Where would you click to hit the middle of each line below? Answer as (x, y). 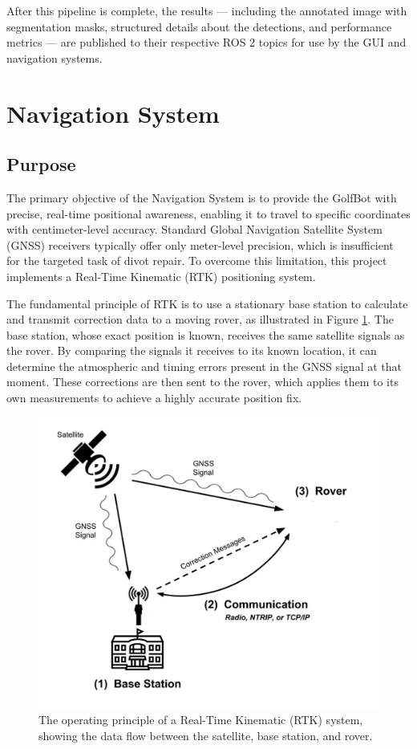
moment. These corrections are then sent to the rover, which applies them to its (202, 382)
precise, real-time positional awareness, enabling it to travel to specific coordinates (208, 213)
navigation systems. (55, 57)
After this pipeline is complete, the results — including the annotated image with (207, 10)
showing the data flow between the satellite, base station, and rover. (206, 735)
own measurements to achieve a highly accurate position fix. (154, 398)
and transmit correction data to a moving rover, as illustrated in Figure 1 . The (200, 319)
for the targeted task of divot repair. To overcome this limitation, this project (197, 261)
